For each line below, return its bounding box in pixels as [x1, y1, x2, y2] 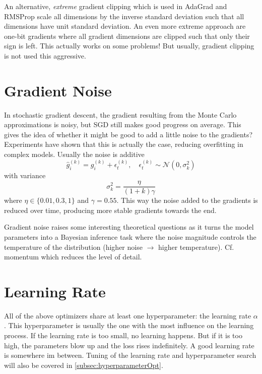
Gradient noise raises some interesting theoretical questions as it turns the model [4, 222, 254, 232]
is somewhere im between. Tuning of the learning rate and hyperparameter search [4, 350, 256, 360]
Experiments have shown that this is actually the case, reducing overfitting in [4, 139, 243, 149]
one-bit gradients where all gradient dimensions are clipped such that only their [4, 30, 250, 41]
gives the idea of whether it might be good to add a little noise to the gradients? [4, 129, 253, 139]
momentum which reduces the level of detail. [4, 251, 142, 262]
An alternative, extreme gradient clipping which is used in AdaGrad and [4, 1, 227, 11]
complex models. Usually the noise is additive [4, 149, 145, 159]
